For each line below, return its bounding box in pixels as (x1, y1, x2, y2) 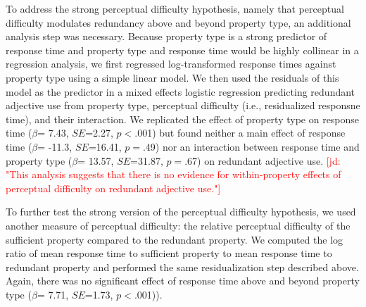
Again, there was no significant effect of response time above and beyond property (6, 273, 360, 288)
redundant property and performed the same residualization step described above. (6, 259, 359, 274)
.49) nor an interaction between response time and (142, 139, 360, 153)
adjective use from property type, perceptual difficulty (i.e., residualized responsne (6, 98, 360, 113)
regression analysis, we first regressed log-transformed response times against (6, 56, 336, 71)
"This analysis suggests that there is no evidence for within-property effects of (6, 167, 341, 182)
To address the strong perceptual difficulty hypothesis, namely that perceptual (6, 1, 344, 15)
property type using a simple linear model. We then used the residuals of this (6, 70, 339, 84)
